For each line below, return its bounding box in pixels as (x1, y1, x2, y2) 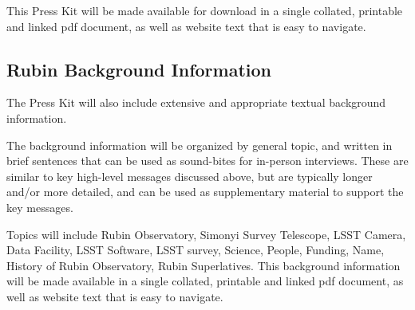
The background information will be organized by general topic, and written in (6, 136, 393, 153)
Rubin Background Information (6, 57, 271, 81)
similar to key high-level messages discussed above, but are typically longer (6, 167, 373, 184)
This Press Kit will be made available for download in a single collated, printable (6, 2, 403, 18)
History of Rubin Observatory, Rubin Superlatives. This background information (6, 257, 401, 273)
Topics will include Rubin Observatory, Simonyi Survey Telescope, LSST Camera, (6, 226, 406, 242)
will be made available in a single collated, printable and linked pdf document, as (6, 273, 404, 289)
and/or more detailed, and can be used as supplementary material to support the (6, 183, 404, 200)
